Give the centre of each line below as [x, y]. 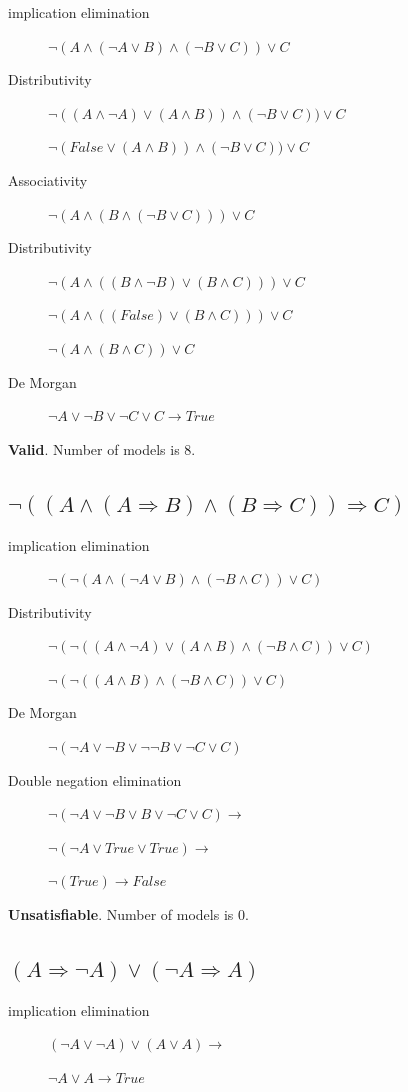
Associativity [48, 179]
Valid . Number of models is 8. [102, 448]
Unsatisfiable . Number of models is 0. [128, 914]
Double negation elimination [95, 779]
